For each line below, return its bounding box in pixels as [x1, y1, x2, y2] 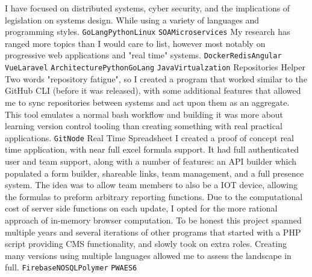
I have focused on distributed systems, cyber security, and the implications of [5, 2, 290, 14]
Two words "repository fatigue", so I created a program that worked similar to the [5, 72, 307, 85]
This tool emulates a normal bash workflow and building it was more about [5, 108, 284, 120]
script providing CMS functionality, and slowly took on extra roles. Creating [5, 237, 287, 250]
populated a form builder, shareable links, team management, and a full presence [5, 166, 304, 179]
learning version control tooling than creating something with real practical [5, 120, 282, 132]
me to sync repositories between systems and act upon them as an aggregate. [5, 96, 290, 108]
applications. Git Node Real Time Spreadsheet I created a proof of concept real [5, 131, 294, 144]
